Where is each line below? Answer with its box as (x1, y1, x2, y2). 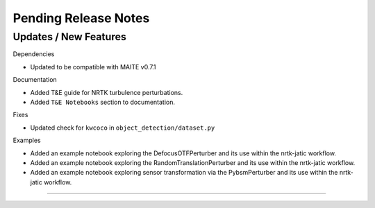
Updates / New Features (12, 31, 126, 43)
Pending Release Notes (12, 10, 150, 26)
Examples (12, 136, 41, 145)
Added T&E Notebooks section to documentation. (30, 98, 176, 106)
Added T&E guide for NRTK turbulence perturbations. (30, 88, 183, 96)
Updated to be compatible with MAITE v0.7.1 (30, 62, 156, 71)
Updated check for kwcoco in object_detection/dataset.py (30, 123, 215, 132)
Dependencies (12, 50, 55, 58)
